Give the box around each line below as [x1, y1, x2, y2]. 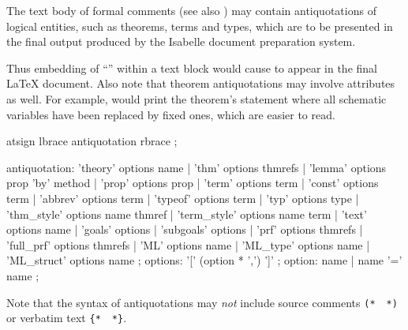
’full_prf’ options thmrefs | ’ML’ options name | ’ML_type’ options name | [6, 236, 370, 253]
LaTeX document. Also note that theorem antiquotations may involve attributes [6, 75, 395, 92]
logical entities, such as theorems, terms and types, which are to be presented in [6, 17, 393, 34]
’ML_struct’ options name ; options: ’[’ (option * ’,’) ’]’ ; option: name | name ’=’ [6, 252, 402, 268]
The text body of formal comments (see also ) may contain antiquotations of [6, 2, 376, 18]
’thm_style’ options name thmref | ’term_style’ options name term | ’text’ [6, 205, 367, 222]
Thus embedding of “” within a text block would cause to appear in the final [6, 59, 377, 76]
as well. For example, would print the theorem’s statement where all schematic [6, 90, 387, 107]
